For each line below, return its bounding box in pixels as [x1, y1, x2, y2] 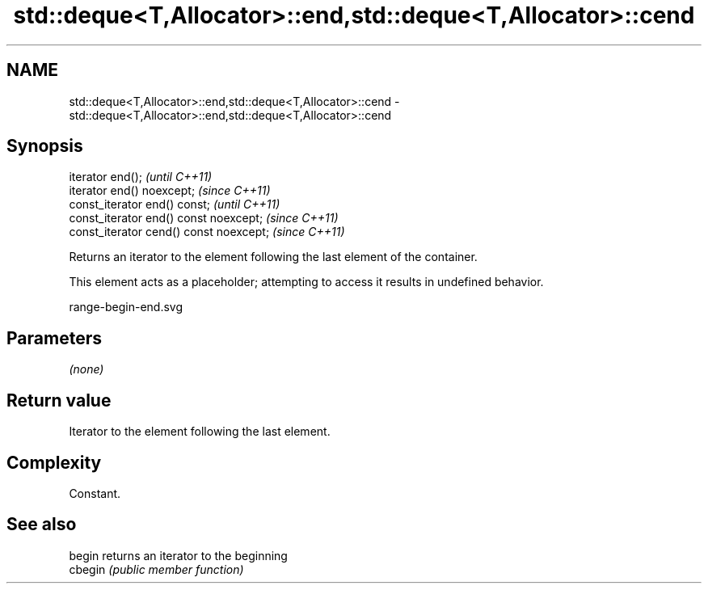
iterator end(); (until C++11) [69, 170, 213, 184]
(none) [69, 362, 104, 377]
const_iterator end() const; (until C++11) [69, 197, 280, 212]
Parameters [6, 327, 102, 348]
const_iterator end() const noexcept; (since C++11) [69, 211, 339, 225]
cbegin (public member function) [69, 562, 244, 576]
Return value [6, 390, 112, 411]
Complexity [6, 452, 102, 473]
